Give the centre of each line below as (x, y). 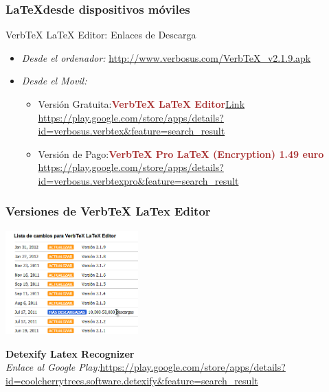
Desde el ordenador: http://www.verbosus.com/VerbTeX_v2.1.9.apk (166, 57)
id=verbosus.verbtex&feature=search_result (132, 131)
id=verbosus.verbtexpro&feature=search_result (138, 180)
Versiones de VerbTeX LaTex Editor (108, 211)
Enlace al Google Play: (53, 367)
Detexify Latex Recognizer (70, 353)
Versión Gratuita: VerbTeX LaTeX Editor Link (141, 104)
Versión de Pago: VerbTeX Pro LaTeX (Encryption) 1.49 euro (181, 153)
